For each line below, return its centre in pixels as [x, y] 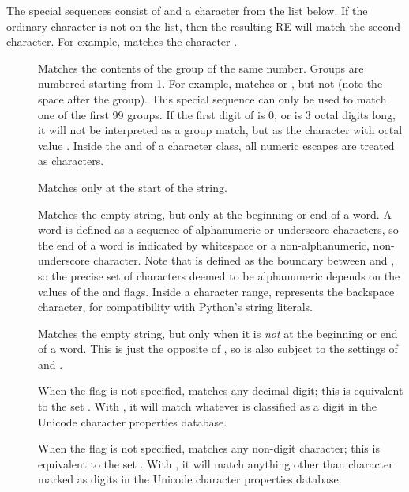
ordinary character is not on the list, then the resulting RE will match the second [204, 26]
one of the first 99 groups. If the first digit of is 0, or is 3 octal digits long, [217, 114]
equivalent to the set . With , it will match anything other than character [216, 463]
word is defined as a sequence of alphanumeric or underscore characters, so [218, 229]
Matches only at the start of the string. [133, 187]
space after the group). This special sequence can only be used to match [212, 98]
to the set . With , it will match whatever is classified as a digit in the [207, 406]
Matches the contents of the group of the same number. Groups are [201, 68]
